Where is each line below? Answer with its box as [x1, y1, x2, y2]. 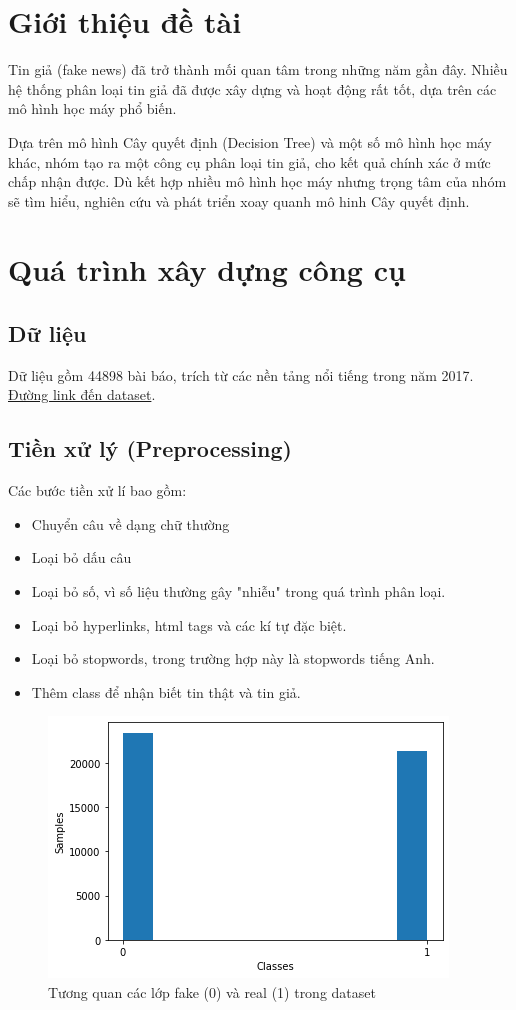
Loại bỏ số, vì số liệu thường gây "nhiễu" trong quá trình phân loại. [31, 581, 446, 602]
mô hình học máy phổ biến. [8, 98, 177, 119]
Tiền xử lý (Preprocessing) [8, 433, 292, 464]
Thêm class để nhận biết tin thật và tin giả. [31, 681, 301, 702]
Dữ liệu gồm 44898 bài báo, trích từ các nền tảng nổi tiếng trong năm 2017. [8, 364, 474, 385]
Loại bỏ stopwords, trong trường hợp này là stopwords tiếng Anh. [31, 648, 435, 669]
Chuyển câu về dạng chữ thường [31, 513, 230, 534]
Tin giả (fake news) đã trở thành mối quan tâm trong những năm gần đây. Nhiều [8, 59, 508, 80]
